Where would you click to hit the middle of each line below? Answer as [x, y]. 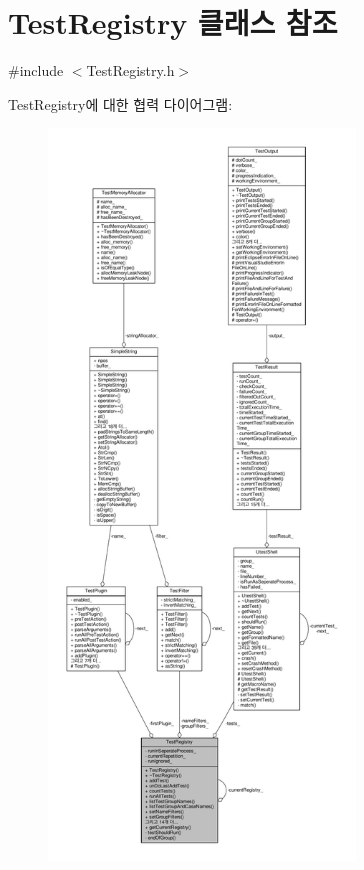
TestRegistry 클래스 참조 [173, 22]
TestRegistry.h [130, 70]
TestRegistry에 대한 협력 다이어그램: [120, 103]
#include [36, 70]
